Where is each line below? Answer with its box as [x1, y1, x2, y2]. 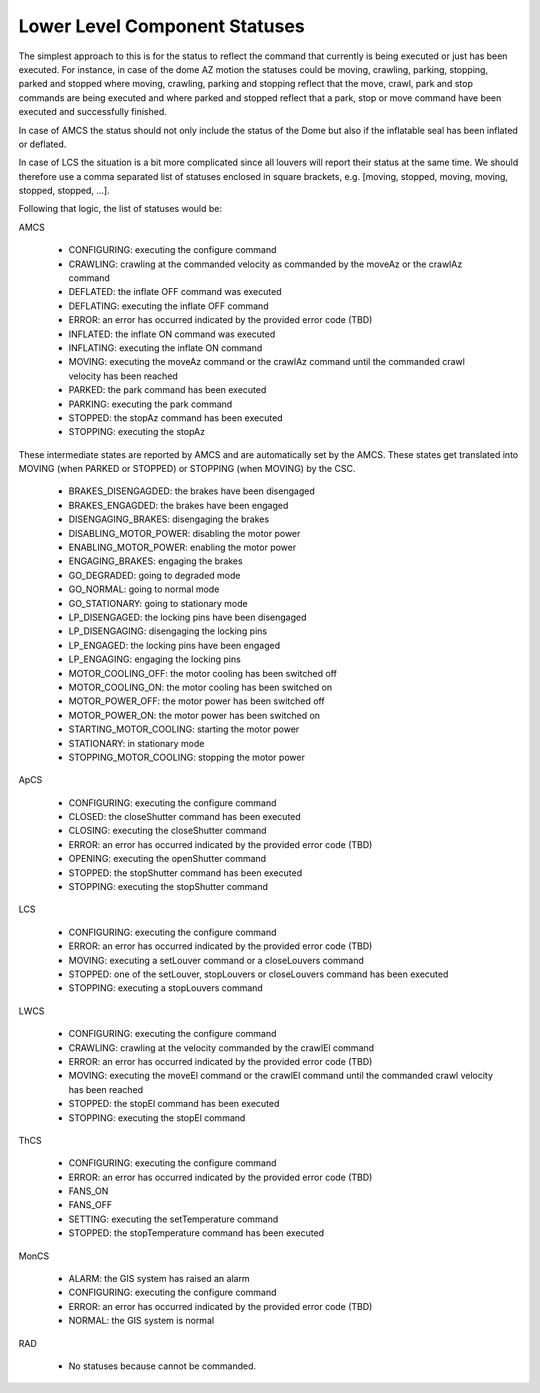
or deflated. [18, 138, 67, 150]
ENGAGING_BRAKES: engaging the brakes [68, 555, 244, 567]
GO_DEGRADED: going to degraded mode [68, 569, 241, 581]
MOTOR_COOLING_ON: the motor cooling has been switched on [68, 681, 333, 693]
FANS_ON [68, 1185, 109, 1197]
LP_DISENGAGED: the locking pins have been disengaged [68, 611, 307, 623]
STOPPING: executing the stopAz [68, 426, 205, 438]
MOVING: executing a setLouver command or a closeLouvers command [68, 954, 364, 966]
